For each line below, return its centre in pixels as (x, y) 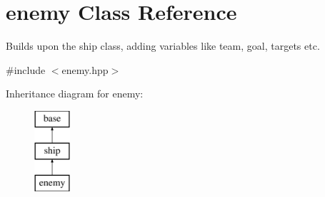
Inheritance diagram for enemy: (75, 94)
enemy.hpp (85, 69)
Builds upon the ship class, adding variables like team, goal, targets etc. (163, 46)
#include (26, 69)
